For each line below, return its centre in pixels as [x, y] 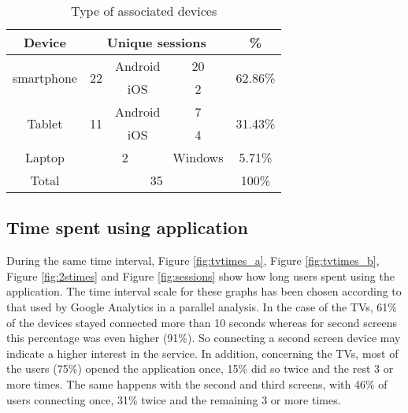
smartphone [45, 77]
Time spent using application [127, 227]
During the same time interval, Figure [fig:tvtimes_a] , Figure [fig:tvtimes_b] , [193, 260]
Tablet [45, 123]
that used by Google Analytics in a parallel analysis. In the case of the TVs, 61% [202, 306]
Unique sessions [156, 42]
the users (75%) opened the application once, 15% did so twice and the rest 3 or [200, 368]
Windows [198, 157]
